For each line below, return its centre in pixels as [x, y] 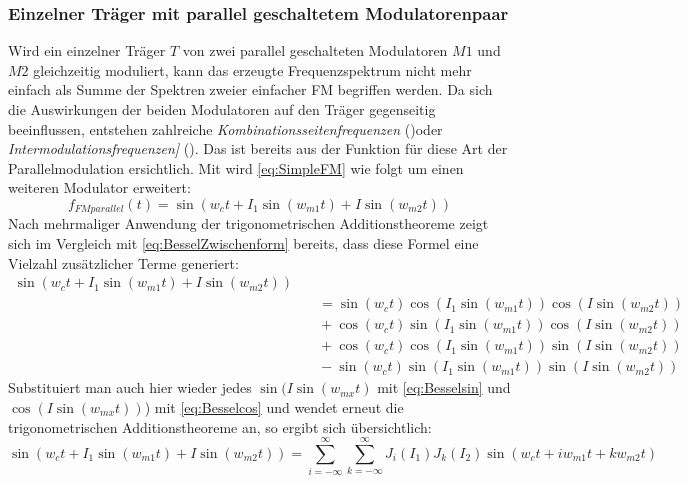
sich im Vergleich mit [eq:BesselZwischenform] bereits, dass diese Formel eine [243, 243]
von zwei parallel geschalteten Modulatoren [315, 50]
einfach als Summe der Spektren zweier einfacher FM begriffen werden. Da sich [250, 89]
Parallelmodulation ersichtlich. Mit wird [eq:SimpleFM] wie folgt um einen [236, 167]
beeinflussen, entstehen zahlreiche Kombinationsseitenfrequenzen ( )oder [225, 128]
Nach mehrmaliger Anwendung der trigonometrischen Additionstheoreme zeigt [248, 223]
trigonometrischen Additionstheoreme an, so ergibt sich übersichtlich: [220, 426]
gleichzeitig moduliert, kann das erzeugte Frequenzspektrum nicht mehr [252, 69]
